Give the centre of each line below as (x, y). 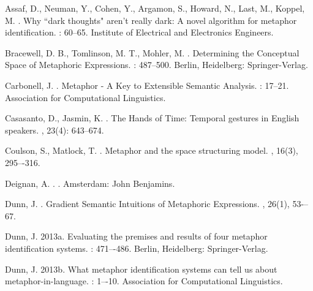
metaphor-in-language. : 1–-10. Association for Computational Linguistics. (144, 281)
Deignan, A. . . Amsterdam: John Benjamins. (90, 183)
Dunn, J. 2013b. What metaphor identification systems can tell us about (141, 269)
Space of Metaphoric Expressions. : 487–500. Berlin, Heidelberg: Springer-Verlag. (156, 65)
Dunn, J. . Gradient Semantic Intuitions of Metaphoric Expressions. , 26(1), (147, 204)
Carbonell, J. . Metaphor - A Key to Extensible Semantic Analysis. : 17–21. (147, 85)
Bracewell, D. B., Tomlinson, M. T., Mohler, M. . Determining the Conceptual (152, 52)
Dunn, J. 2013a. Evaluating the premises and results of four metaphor (136, 236)
